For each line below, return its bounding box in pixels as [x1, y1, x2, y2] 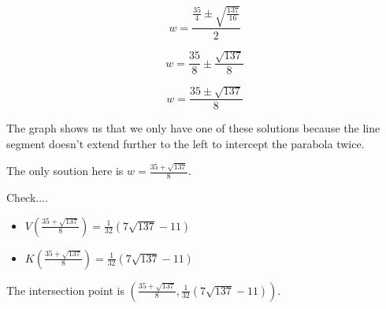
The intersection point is [6, 281, 124, 298]
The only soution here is [6, 162, 124, 179]
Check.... [6, 188, 48, 205]
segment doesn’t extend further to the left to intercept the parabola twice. [6, 135, 365, 151]
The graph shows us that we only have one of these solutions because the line [6, 120, 380, 136]
